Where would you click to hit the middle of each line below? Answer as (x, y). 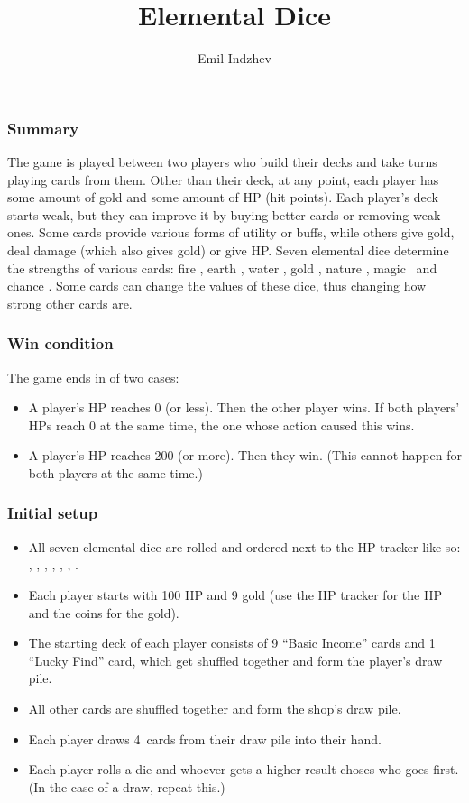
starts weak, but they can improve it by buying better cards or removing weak (224, 214)
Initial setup (53, 513)
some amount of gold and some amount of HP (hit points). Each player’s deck (223, 197)
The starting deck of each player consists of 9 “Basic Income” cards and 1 (232, 643)
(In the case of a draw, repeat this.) (127, 786)
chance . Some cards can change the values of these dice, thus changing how (217, 286)
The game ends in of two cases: (93, 377)
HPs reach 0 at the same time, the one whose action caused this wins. (221, 425)
